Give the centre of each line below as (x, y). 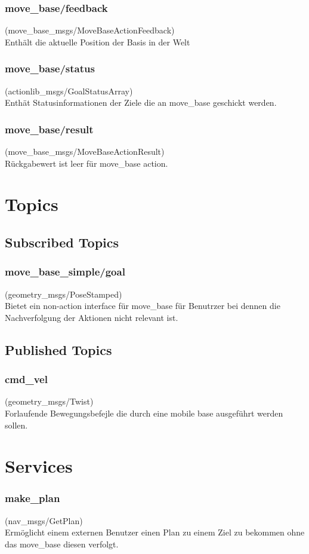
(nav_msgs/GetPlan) (44, 520)
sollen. (16, 425)
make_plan (33, 498)
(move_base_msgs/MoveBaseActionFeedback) (90, 30)
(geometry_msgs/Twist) (49, 401)
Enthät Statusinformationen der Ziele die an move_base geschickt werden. (141, 102)
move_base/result (49, 129)
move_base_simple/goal (65, 272)
